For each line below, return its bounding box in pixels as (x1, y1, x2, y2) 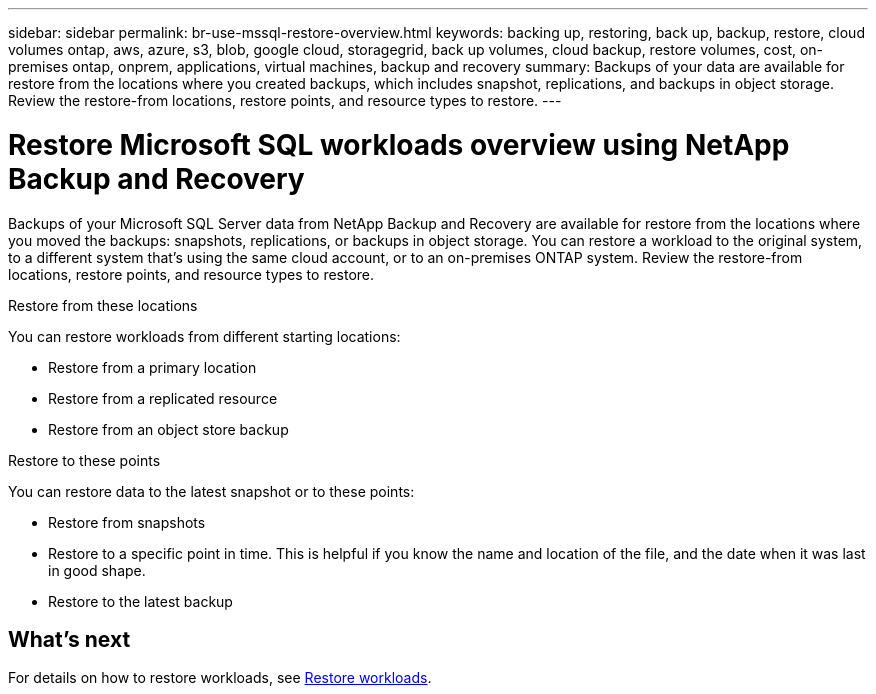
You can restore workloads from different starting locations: (8, 327, 401, 345)
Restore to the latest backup (48, 592, 233, 610)
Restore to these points (8, 451, 161, 469)
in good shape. (48, 561, 146, 579)
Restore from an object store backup (48, 420, 289, 438)
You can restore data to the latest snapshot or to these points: (8, 482, 415, 500)
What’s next (8, 626, 131, 652)
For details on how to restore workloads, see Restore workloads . (8, 669, 432, 687)
